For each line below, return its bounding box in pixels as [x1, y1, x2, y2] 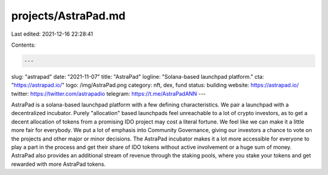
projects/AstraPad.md [11, 9, 126, 22]
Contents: [11, 41, 36, 48]
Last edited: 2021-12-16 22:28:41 [11, 30, 94, 38]
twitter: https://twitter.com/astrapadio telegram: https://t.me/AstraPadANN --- [11, 90, 206, 97]
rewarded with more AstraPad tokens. [11, 160, 106, 168]
